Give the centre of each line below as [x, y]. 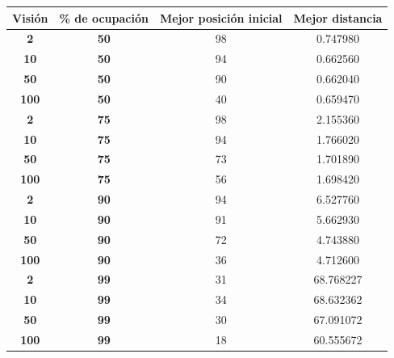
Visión [30, 17]
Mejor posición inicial [221, 17]
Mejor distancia [338, 17]
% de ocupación [104, 17]
